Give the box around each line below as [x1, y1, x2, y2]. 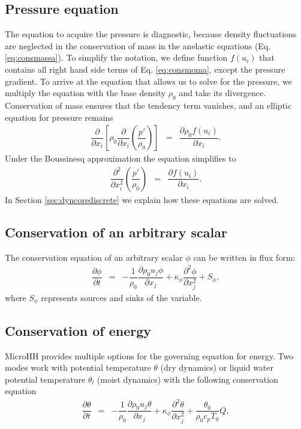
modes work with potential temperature [5, 361, 151, 374]
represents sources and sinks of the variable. [41, 291, 202, 303]
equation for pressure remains [5, 111, 113, 123]
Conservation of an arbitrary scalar [5, 222, 227, 241]
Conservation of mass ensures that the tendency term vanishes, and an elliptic [5, 99, 292, 111]
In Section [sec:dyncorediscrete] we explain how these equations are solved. [5, 193, 279, 205]
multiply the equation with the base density [5, 87, 166, 99]
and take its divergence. [179, 87, 266, 99]
